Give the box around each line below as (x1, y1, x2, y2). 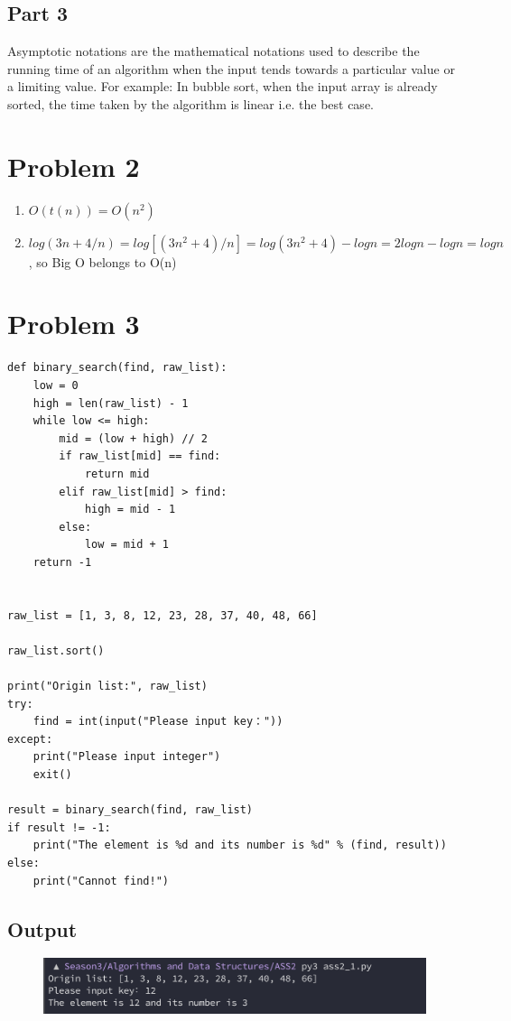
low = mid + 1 (84, 538, 169, 552)
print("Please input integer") (33, 750, 221, 764)
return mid (84, 467, 150, 480)
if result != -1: (7, 821, 111, 834)
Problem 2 (7, 147, 140, 184)
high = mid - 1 (84, 503, 176, 516)
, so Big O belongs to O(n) (28, 252, 177, 271)
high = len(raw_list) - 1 (33, 396, 189, 410)
